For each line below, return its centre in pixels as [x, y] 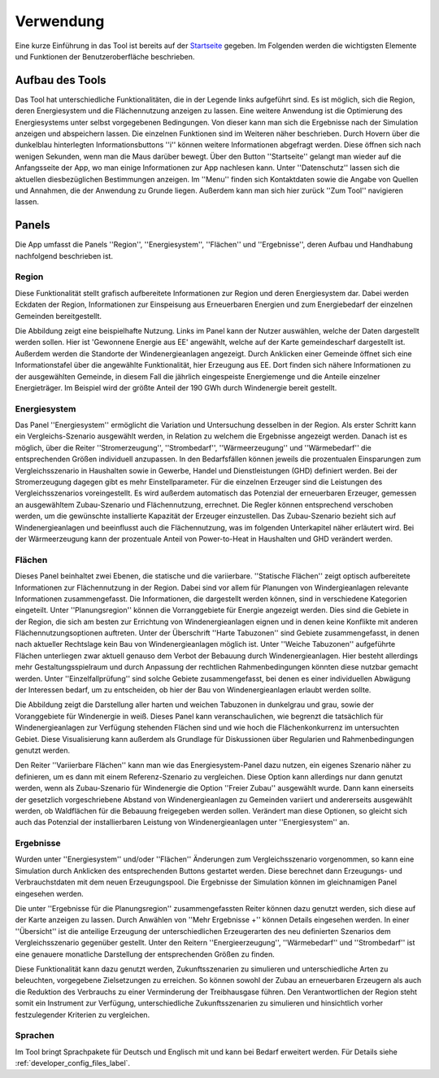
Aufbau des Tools [61, 80]
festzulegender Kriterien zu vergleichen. [83, 1015]
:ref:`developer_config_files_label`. [72, 1063]
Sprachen [35, 1036]
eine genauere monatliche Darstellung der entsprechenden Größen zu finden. [145, 954]
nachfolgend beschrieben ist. [64, 255]
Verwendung [60, 21]
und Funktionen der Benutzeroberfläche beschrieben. [105, 56]
